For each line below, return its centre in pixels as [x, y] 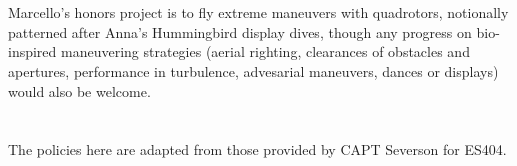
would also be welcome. [79, 90]
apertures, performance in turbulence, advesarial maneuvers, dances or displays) [253, 70]
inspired [32, 51]
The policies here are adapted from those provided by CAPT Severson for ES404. [257, 149]
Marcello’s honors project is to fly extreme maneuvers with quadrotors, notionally [258, 12]
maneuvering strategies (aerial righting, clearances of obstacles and [265, 51]
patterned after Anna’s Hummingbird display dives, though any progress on [240, 31]
